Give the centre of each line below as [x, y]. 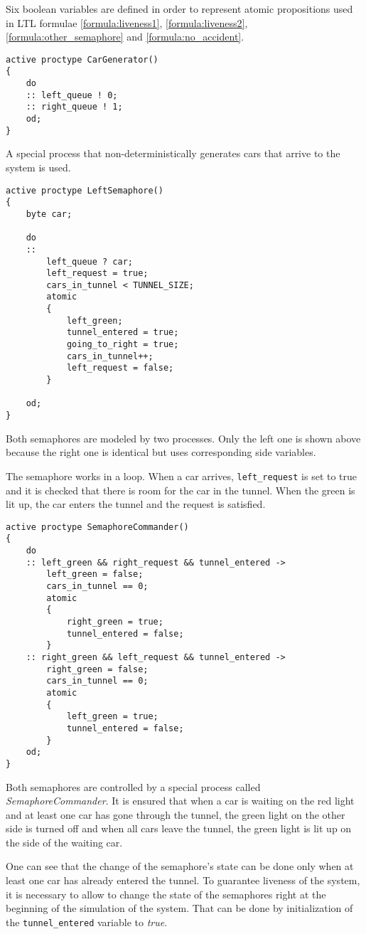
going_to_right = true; [123, 345]
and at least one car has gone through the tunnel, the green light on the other [176, 814]
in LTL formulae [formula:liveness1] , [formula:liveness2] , [127, 22]
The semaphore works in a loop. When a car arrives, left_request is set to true [182, 476]
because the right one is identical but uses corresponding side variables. [161, 452]
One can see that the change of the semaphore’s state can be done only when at [180, 866]
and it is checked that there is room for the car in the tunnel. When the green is [181, 490]
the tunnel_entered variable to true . [87, 922]
